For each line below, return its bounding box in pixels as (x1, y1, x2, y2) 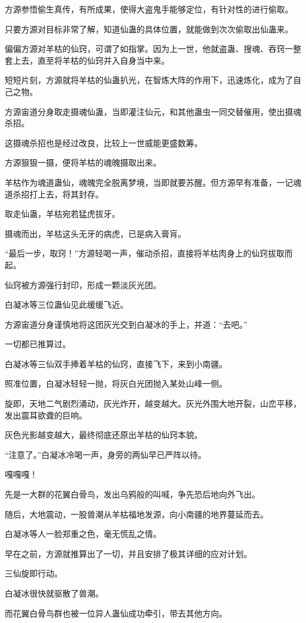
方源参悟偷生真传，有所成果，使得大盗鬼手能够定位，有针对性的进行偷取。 (5, 3, 293, 15)
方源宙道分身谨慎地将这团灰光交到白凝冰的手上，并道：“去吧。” (5, 318, 248, 330)
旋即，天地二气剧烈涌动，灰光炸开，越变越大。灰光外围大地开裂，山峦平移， (5, 397, 301, 410)
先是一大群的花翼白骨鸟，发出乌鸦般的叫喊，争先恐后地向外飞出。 (5, 488, 260, 500)
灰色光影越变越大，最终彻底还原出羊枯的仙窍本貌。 (5, 428, 202, 441)
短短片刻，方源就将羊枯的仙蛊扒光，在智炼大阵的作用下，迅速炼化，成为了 (5, 74, 293, 86)
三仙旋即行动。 (5, 567, 62, 579)
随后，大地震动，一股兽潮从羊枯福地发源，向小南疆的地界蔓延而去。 (5, 507, 268, 520)
